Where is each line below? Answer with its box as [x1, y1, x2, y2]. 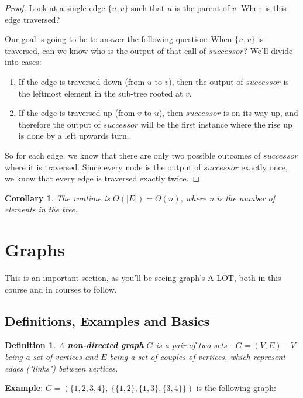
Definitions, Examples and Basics [5, 311, 210, 330]
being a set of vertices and [5, 351, 98, 363]
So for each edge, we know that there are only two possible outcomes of [5, 149, 261, 161]
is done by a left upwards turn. [18, 129, 129, 142]
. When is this [236, 2, 287, 13]
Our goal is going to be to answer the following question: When [5, 33, 232, 45]
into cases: [5, 56, 42, 68]
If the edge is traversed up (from [18, 107, 135, 119]
